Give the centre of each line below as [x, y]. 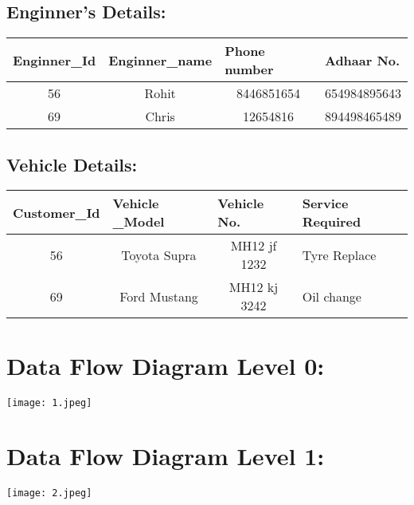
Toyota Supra [159, 254]
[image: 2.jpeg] [49, 493]
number [249, 69]
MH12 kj [254, 287]
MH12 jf [254, 246]
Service [325, 203]
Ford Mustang [159, 296]
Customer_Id [57, 212]
